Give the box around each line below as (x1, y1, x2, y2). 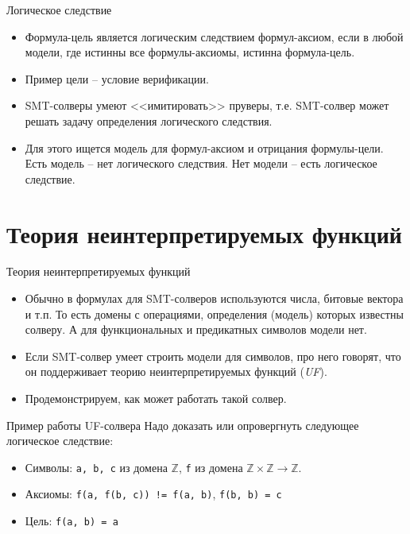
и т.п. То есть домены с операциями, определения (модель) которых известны (25, 305, 404, 322)
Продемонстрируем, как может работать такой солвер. (25, 390, 287, 407)
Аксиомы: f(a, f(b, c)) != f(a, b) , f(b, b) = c (25, 486, 282, 502)
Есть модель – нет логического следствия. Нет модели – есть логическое (25, 155, 377, 172)
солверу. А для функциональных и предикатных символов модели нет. (25, 321, 367, 338)
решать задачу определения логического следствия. (25, 112, 273, 129)
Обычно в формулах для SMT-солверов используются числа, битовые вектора (25, 290, 404, 307)
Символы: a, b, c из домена (25, 459, 168, 475)
